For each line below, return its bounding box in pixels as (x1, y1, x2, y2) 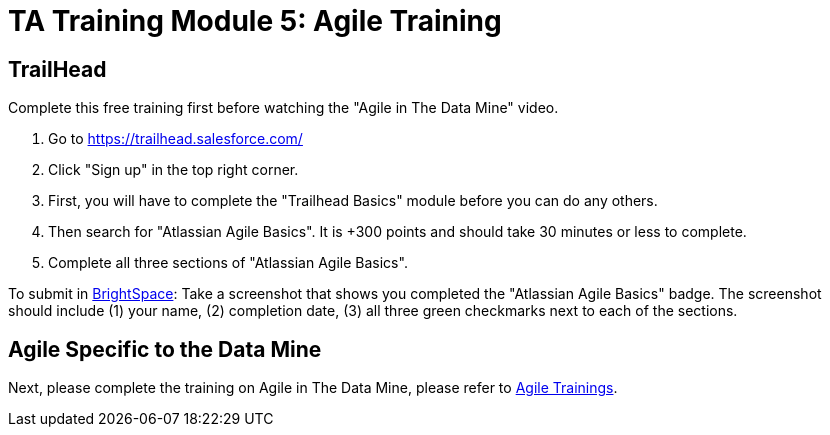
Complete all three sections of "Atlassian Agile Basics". (48, 254, 408, 272)
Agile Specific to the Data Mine (8, 336, 322, 362)
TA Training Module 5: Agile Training (8, 4, 502, 38)
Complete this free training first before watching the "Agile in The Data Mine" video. (8, 99, 559, 117)
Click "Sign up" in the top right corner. (48, 161, 299, 179)
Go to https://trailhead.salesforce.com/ (48, 130, 303, 148)
